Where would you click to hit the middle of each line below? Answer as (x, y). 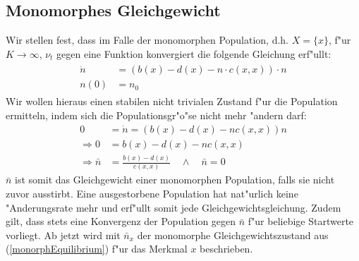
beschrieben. (226, 249)
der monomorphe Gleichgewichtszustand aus (233, 235)
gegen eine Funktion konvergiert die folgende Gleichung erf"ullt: (194, 53)
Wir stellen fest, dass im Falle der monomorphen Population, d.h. (147, 40)
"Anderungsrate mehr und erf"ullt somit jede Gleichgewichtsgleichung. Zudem (174, 207)
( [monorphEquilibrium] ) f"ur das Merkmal (97, 249)
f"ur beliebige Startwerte (301, 221)
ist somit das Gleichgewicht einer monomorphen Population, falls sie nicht (175, 180)
